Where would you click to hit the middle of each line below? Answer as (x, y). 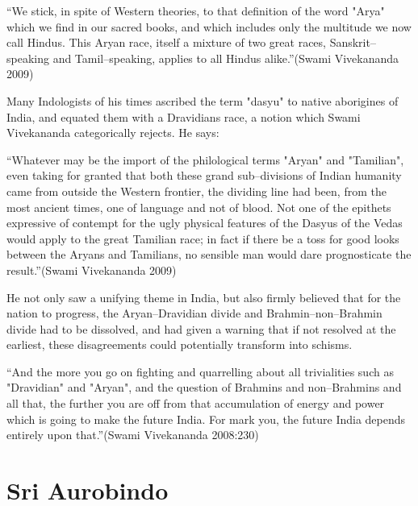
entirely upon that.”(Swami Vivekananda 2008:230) (133, 435)
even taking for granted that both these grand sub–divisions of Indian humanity (204, 175)
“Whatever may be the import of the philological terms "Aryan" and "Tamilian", (205, 159)
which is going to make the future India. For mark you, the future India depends (206, 419)
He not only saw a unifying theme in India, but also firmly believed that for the (204, 297)
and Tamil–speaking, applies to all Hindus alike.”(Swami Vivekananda (226, 58)
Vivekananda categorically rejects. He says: (113, 133)
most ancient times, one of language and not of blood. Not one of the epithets (199, 207)
